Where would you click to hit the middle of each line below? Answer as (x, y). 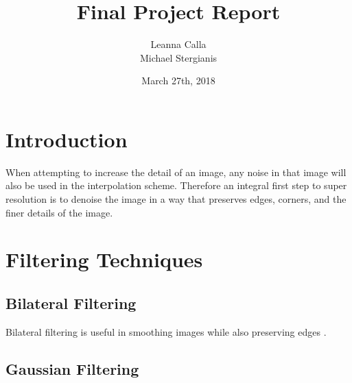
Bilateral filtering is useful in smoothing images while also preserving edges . (166, 331)
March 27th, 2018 (178, 81)
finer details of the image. (59, 212)
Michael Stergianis (178, 57)
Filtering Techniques (104, 259)
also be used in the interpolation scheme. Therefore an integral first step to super (176, 185)
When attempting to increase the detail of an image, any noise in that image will (176, 172)
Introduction (67, 139)
